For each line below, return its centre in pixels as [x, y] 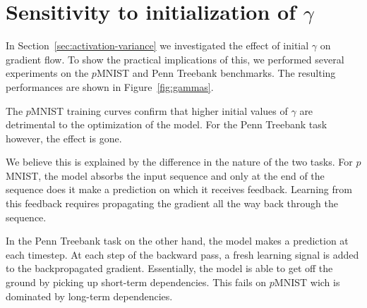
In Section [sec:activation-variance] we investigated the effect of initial [157, 45]
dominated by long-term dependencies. [89, 296]
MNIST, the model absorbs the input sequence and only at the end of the [165, 175]
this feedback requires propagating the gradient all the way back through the [172, 203]
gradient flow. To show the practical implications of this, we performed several [175, 59]
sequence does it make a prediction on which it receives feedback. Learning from [179, 189]
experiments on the [47, 73]
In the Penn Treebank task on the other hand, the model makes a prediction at [177, 241]
